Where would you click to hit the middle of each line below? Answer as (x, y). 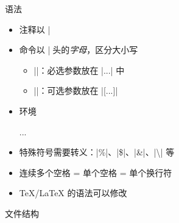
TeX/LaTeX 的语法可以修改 (73, 193)
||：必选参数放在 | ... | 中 (79, 70)
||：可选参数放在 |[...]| (76, 90)
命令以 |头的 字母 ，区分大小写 (79, 50)
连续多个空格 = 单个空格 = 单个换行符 (96, 172)
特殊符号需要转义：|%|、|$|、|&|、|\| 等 (97, 152)
